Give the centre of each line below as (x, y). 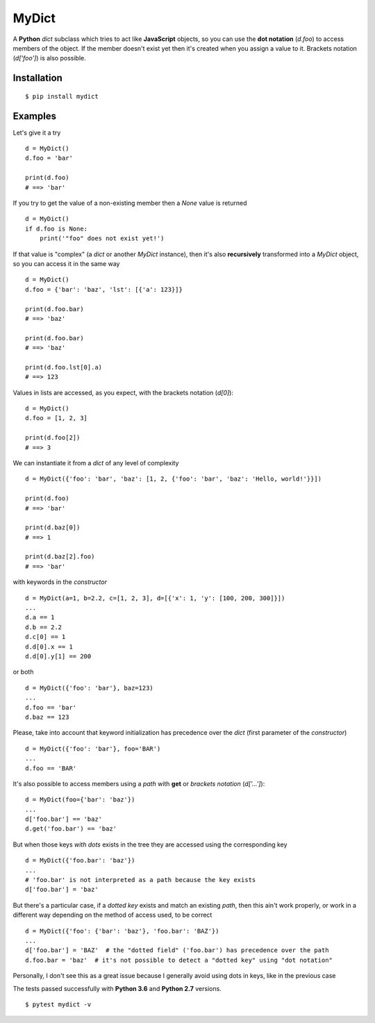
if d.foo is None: (57, 228)
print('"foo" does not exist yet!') (102, 239)
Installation (37, 78)
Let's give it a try (37, 133)
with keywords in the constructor (60, 582)
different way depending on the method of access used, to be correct (112, 915)
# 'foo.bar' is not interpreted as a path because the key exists (141, 880)
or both (23, 672)
